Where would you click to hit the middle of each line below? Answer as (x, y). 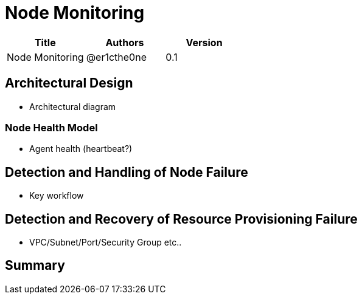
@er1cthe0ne (116, 57)
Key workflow (57, 196)
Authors (125, 42)
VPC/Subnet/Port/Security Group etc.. (106, 242)
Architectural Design (69, 83)
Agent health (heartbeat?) (81, 149)
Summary (35, 266)
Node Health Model (51, 127)
